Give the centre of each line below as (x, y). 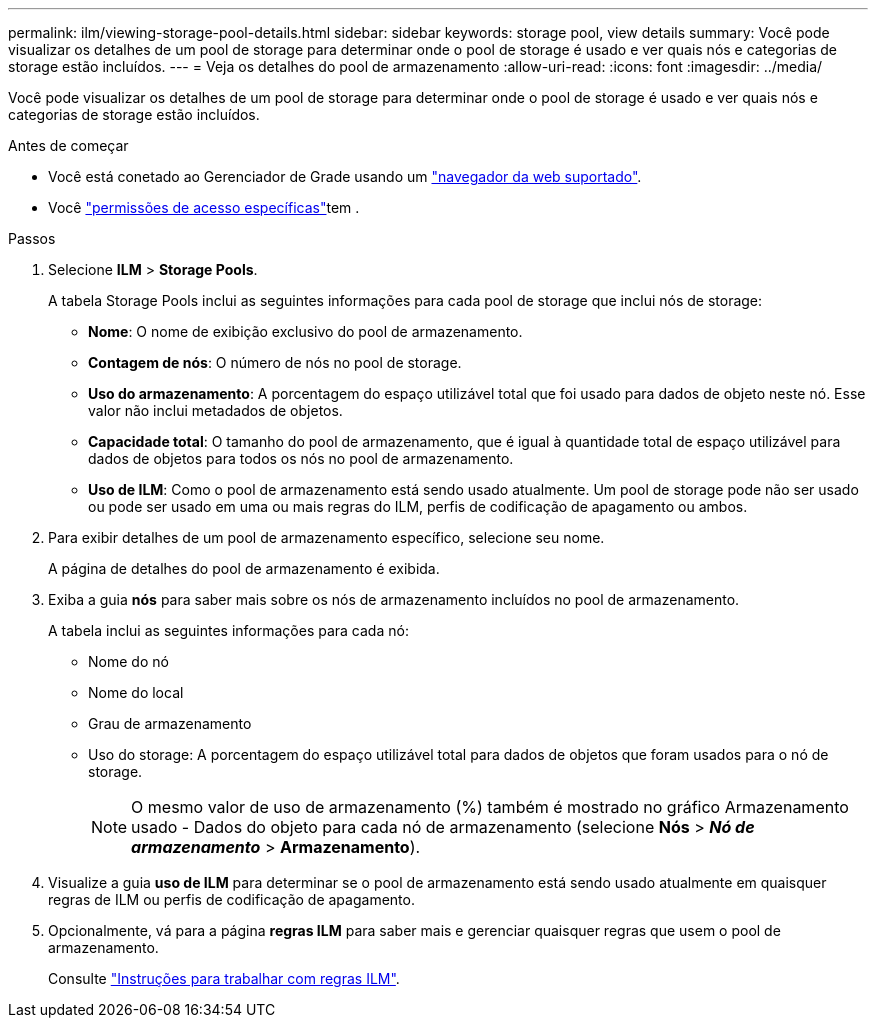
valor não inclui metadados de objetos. (215, 410)
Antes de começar (68, 145)
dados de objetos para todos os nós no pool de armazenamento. (301, 458)
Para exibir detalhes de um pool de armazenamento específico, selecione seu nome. (326, 537)
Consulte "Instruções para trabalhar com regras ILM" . (224, 978)
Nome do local (136, 692)
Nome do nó (128, 661)
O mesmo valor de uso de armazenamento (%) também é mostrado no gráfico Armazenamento (490, 807)
